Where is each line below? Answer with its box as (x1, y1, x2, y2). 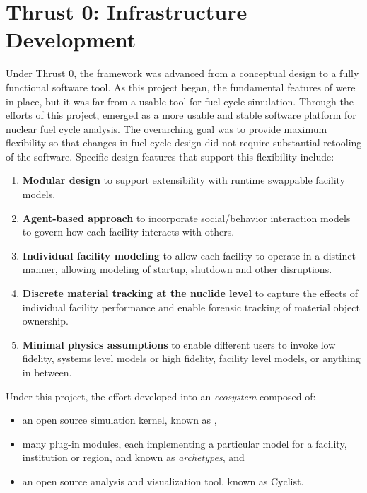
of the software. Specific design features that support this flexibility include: (6, 149, 334, 163)
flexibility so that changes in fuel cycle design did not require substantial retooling (6, 135, 362, 150)
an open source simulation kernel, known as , (22, 412, 217, 427)
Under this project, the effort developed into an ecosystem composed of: (6, 388, 316, 403)
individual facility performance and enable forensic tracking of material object (22, 299, 360, 314)
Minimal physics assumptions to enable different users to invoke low (22, 337, 336, 352)
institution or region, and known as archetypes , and (22, 450, 245, 465)
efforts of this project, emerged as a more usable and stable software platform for (6, 108, 356, 122)
